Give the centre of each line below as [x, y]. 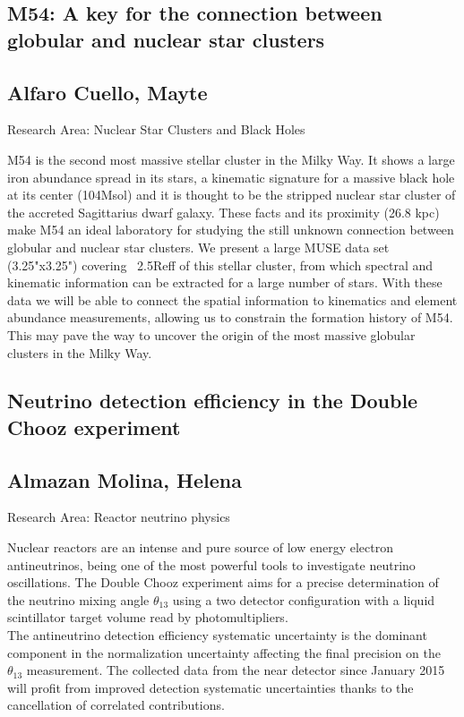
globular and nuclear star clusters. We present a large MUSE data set [198, 247]
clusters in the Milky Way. [80, 352]
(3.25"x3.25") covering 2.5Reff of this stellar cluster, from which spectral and [220, 265]
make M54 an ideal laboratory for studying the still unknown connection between [231, 230]
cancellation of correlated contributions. [116, 705]
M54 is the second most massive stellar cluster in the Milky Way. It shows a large [231, 159]
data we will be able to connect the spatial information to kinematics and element [232, 299]
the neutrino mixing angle [78, 599]
